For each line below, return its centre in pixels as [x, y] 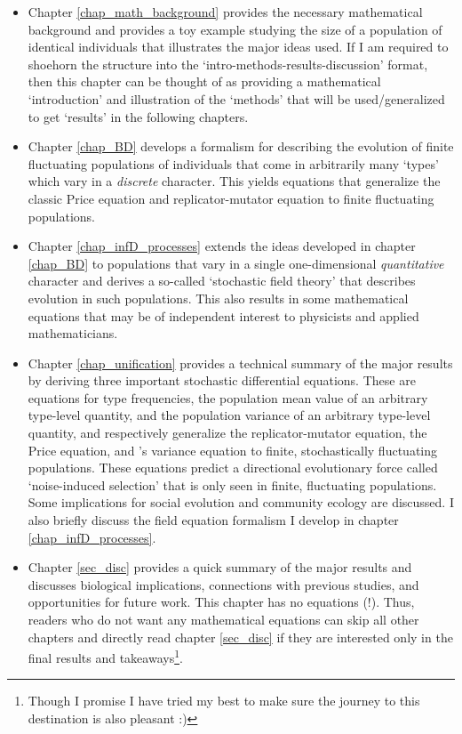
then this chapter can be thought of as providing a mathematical [204, 81]
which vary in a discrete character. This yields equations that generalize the [234, 181]
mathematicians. [73, 333]
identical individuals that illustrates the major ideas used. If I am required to [238, 47]
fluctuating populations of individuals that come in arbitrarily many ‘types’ [233, 163]
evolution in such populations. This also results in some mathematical [218, 298]
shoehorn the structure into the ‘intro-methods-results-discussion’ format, [228, 64]
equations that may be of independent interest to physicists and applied [223, 315]
